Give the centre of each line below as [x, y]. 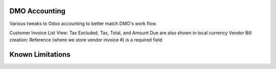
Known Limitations [40, 54]
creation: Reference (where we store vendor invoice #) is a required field [86, 40]
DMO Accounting [38, 11]
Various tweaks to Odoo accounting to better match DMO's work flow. [83, 24]
